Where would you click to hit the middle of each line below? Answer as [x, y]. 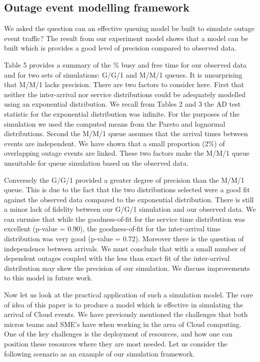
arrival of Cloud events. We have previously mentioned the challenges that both [126, 314]
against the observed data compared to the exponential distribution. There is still [129, 199]
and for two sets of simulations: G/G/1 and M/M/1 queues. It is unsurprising [123, 74]
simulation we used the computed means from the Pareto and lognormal [115, 123]
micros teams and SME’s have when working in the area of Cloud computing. [123, 324]
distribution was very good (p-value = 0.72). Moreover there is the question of [124, 239]
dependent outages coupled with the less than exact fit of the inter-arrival [117, 258]
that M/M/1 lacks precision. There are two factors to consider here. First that [124, 84]
